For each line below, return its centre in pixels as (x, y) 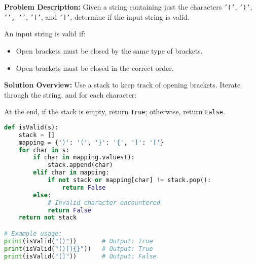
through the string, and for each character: (70, 94)
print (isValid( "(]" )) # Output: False (80, 256)
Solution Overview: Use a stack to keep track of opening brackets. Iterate (122, 85)
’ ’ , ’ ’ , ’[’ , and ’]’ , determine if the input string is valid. (97, 16)
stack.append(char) (80, 165)
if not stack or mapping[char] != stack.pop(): (129, 180)
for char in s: (44, 150)
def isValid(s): (31, 127)
